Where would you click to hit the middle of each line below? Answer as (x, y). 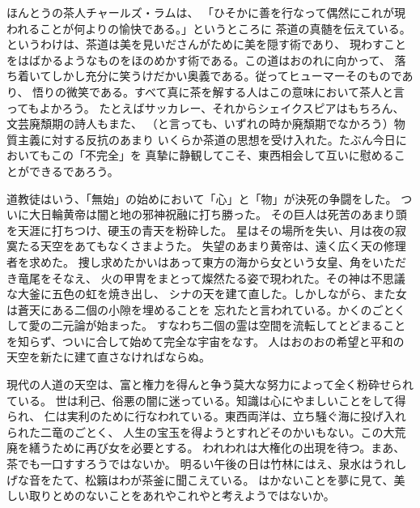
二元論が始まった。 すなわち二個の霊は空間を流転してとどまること (229, 325)
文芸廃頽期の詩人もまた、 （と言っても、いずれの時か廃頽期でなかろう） (200, 124)
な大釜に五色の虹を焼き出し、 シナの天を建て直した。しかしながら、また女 (207, 294)
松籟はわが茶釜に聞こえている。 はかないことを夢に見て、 (240, 479)
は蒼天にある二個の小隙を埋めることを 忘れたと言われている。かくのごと (201, 309)
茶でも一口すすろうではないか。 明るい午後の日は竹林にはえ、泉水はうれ (201, 464)
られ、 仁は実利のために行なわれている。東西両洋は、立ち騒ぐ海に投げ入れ (206, 416)
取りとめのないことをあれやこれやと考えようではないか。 (182, 495)
